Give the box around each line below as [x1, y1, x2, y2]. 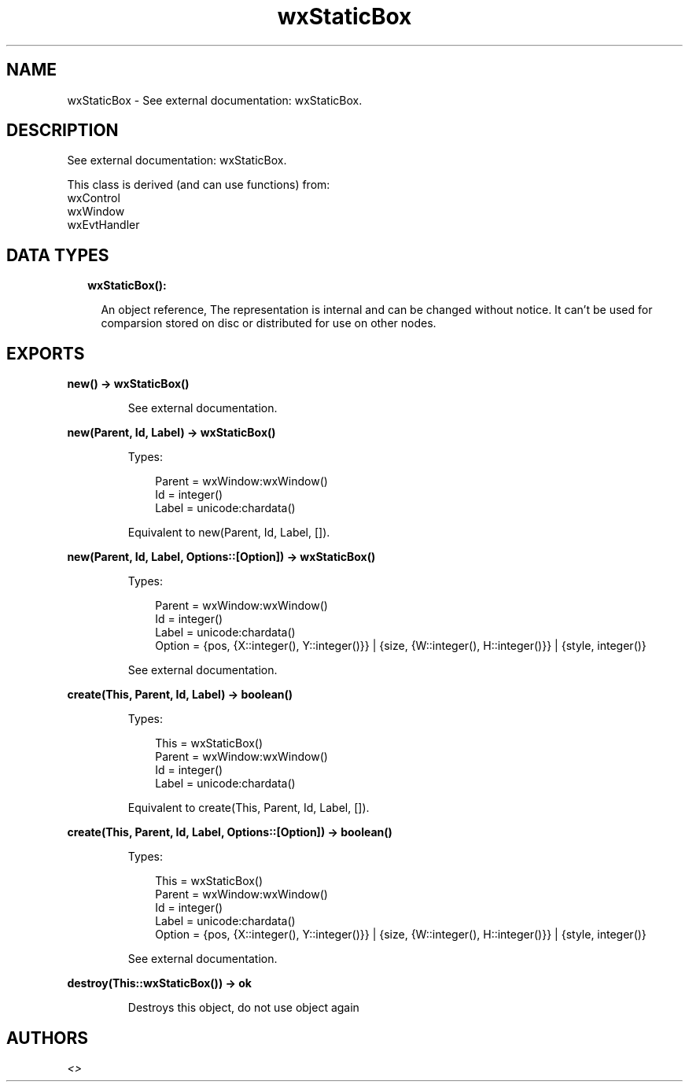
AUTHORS [6, 1027, 89, 1048]
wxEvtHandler [67, 218, 140, 232]
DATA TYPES [6, 245, 109, 265]
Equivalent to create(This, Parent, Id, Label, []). [127, 801, 370, 815]
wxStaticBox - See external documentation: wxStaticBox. [67, 93, 363, 107]
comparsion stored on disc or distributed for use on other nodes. [101, 316, 437, 330]
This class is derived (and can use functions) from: [67, 178, 330, 192]
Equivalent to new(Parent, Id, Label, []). [127, 526, 330, 540]
